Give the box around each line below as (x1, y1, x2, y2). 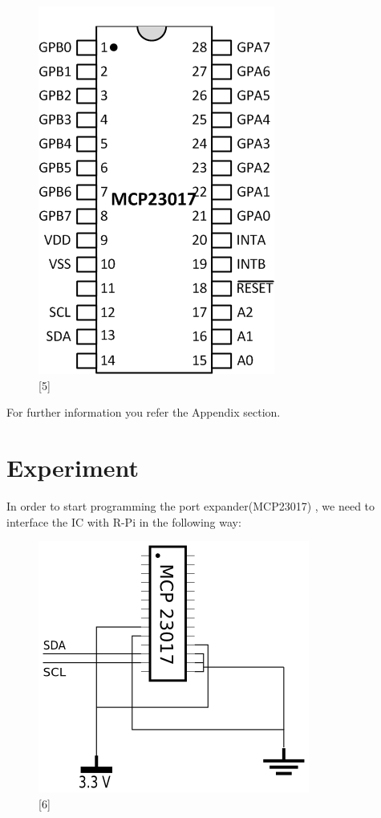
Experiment (6, 450, 140, 483)
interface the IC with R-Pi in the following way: (6, 513, 241, 530)
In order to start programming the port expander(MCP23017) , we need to (6, 497, 375, 514)
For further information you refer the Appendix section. (6, 404, 281, 421)
